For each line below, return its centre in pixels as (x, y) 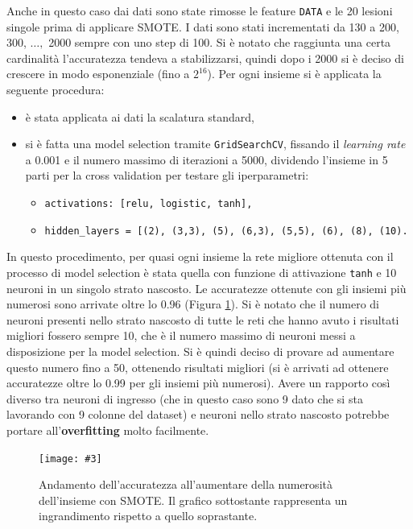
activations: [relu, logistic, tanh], (149, 204)
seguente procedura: (56, 90)
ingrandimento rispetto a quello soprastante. (148, 516)
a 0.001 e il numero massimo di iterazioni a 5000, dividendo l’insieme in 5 (206, 159)
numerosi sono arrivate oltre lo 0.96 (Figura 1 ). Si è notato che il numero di (193, 304)
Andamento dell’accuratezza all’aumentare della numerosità (186, 484)
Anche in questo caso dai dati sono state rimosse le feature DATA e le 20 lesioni (200, 10)
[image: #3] (70, 459)
